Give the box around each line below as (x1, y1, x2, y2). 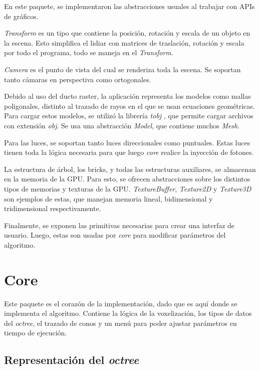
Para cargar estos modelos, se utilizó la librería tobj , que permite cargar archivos (4, 110, 253, 121)
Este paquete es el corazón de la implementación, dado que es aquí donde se (4, 298, 237, 308)
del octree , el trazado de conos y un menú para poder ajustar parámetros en (4, 317, 237, 328)
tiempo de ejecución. (4, 327, 67, 338)
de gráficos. (4, 11, 39, 21)
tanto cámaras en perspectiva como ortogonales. (4, 74, 151, 84)
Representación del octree (4, 352, 139, 367)
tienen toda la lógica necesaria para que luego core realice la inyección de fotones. (4, 147, 254, 157)
